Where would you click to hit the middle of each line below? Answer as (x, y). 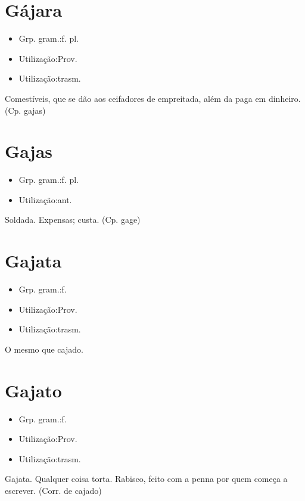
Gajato (33, 390)
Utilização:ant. (45, 199)
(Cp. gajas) (25, 110)
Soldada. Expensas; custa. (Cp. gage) (73, 220)
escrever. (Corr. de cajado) (53, 490)
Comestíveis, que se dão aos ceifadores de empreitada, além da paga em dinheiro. (153, 98)
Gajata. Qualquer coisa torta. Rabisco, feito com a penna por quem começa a (146, 479)
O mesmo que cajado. (44, 349)
